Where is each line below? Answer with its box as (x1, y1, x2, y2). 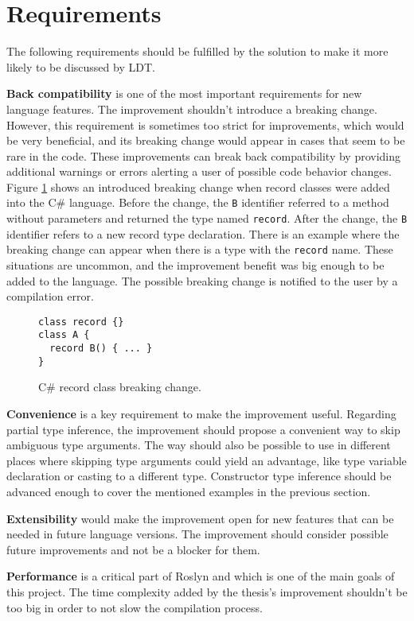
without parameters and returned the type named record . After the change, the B (6, 210, 408, 227)
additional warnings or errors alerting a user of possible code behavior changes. (6, 163, 392, 180)
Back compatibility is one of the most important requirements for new (6, 85, 362, 102)
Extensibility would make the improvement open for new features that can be (6, 510, 394, 526)
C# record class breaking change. (38, 378, 201, 395)
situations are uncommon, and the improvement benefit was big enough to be (6, 257, 385, 274)
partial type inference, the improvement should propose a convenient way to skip (6, 421, 400, 437)
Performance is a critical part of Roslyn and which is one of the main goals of (6, 568, 395, 584)
